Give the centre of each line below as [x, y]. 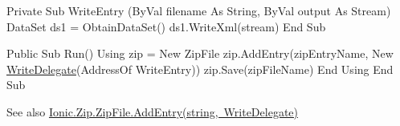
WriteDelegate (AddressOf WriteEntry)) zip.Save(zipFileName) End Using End [200, 69]
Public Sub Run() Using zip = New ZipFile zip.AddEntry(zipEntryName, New [200, 53]
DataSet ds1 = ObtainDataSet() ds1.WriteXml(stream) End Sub [166, 26]
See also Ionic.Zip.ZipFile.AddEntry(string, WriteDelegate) [152, 111]
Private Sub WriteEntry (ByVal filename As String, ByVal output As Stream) [199, 10]
